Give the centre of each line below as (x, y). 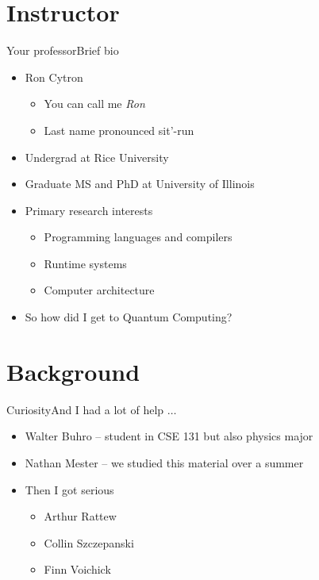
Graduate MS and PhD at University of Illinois (140, 184)
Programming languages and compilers (138, 237)
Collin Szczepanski (89, 542)
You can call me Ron (94, 104)
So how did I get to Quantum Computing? (129, 317)
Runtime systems (85, 263)
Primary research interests (89, 210)
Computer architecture (99, 290)
